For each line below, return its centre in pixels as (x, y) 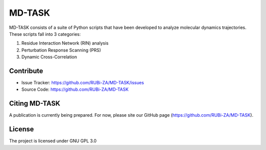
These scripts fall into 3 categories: (45, 34)
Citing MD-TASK (35, 104)
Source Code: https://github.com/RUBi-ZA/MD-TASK (75, 89)
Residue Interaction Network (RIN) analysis (65, 43)
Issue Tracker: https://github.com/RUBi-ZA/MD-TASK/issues (83, 83)
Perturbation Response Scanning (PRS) (61, 50)
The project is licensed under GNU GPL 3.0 (53, 141)
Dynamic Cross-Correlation (49, 57)
